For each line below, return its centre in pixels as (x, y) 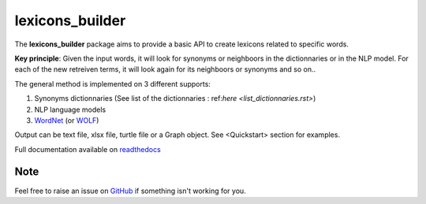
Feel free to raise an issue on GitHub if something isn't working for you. (130, 191)
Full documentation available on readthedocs (88, 149)
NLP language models (70, 109)
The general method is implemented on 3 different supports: (112, 83)
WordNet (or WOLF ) (67, 120)
